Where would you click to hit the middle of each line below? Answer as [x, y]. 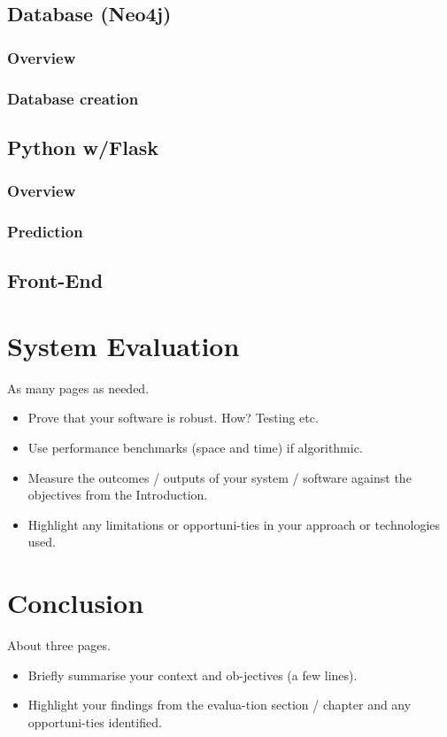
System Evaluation [123, 345]
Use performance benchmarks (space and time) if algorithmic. [195, 448]
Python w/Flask [83, 147]
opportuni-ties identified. [95, 721]
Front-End [55, 280]
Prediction [45, 232]
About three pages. [59, 645]
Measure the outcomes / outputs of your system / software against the [220, 477]
